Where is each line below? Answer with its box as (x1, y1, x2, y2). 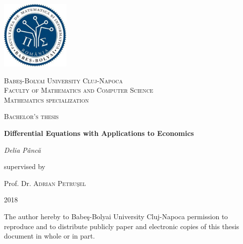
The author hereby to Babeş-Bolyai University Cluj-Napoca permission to (4, 211, 228, 221)
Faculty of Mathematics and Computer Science (4, 85, 153, 95)
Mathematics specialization (4, 94, 89, 105)
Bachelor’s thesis (4, 111, 59, 122)
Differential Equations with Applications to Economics (4, 127, 194, 138)
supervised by (4, 161, 46, 172)
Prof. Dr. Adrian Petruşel (4, 178, 86, 188)
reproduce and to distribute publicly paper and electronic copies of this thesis (4, 221, 240, 231)
